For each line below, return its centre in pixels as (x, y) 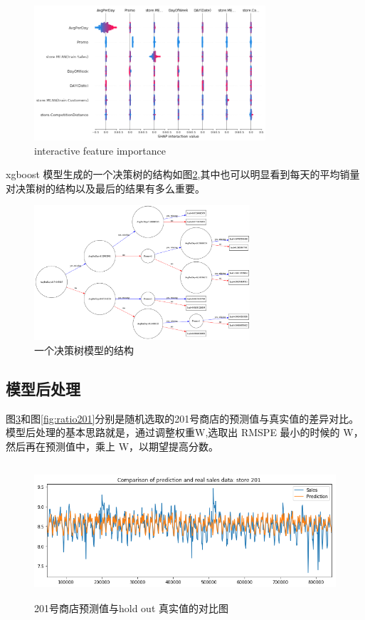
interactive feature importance (100, 150)
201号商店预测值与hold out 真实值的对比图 (132, 608)
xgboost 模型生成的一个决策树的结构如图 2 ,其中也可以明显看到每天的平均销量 (183, 174)
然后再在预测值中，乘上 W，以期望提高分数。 (112, 446)
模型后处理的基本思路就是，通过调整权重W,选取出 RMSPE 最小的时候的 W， (185, 432)
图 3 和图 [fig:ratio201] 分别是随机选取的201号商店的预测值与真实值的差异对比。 (182, 418)
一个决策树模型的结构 (84, 350)
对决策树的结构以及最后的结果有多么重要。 (105, 188)
